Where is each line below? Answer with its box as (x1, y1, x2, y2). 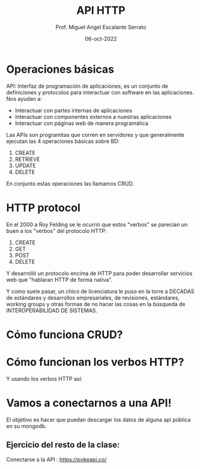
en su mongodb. (6, 422, 47, 429)
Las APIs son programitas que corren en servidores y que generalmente (6, 131, 185, 138)
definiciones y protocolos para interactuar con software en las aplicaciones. (6, 88, 194, 96)
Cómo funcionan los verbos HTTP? (6, 356, 184, 369)
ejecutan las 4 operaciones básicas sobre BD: (6, 138, 120, 145)
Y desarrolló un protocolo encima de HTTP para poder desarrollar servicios (6, 270, 193, 277)
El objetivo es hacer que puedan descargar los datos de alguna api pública (6, 416, 191, 423)
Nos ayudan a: (6, 95, 42, 102)
